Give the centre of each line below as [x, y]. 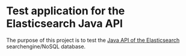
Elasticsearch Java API [65, 24]
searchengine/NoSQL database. [46, 46]
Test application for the [66, 11]
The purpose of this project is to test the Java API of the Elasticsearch [93, 40]
